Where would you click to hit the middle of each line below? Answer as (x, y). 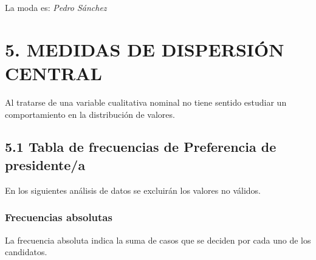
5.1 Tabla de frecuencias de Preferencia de (141, 147)
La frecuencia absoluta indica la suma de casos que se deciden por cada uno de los (158, 240)
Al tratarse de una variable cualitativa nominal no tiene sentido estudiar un (146, 102)
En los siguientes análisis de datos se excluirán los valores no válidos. (133, 190)
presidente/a (45, 164)
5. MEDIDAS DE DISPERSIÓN (145, 49)
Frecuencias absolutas (59, 217)
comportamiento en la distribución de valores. (90, 114)
